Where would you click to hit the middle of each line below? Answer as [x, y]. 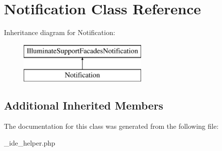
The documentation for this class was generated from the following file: [111, 126]
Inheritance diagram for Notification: [60, 32]
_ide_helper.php [30, 142]
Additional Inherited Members [84, 105]
